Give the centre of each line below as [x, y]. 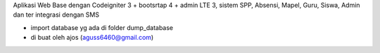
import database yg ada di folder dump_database [102, 27]
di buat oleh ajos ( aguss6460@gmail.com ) [92, 38]
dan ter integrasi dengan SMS [56, 15]
